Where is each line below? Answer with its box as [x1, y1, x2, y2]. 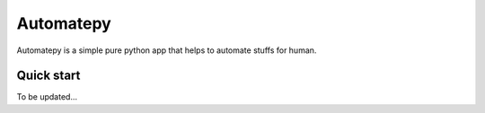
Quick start [16, 68, 81, 83]
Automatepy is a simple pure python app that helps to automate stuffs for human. [16, 45, 317, 56]
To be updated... [16, 91, 78, 102]
